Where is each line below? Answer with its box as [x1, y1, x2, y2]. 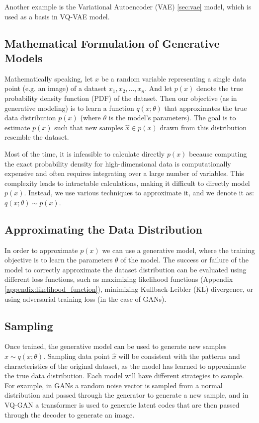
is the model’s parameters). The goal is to [108, 112, 236, 123]
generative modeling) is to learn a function [4, 102, 134, 113]
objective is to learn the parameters [4, 254, 113, 265]
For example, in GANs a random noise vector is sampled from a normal [4, 380, 223, 390]
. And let [145, 83, 173, 93]
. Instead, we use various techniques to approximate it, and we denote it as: [24, 187, 254, 198]
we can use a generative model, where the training [102, 245, 255, 255]
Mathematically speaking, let [4, 73, 93, 84]
